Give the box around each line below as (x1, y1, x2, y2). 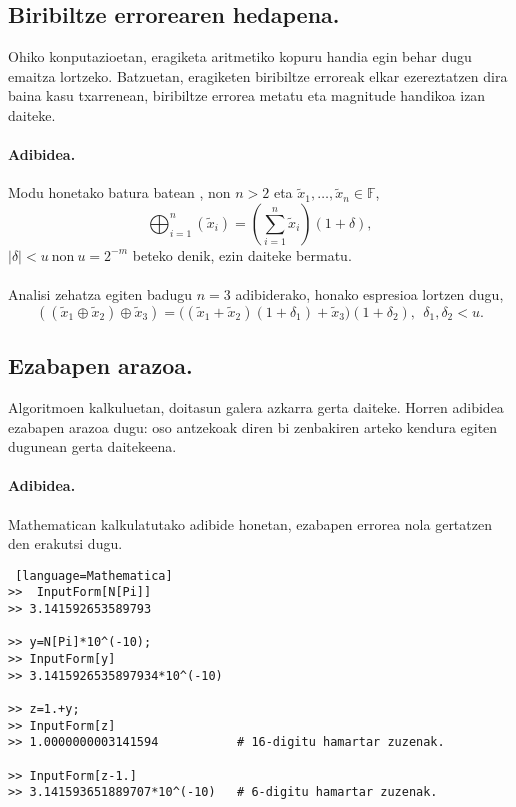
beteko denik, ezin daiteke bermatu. (132, 244, 352, 265)
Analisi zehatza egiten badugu (8, 284, 193, 305)
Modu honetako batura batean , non (8, 182, 231, 203)
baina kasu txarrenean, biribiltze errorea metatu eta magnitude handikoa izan (8, 85, 486, 106)
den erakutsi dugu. (8, 533, 123, 554)
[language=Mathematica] (15, 568, 173, 583)
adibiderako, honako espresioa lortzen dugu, (235, 284, 504, 305)
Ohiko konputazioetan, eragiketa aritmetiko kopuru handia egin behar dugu (8, 46, 472, 67)
